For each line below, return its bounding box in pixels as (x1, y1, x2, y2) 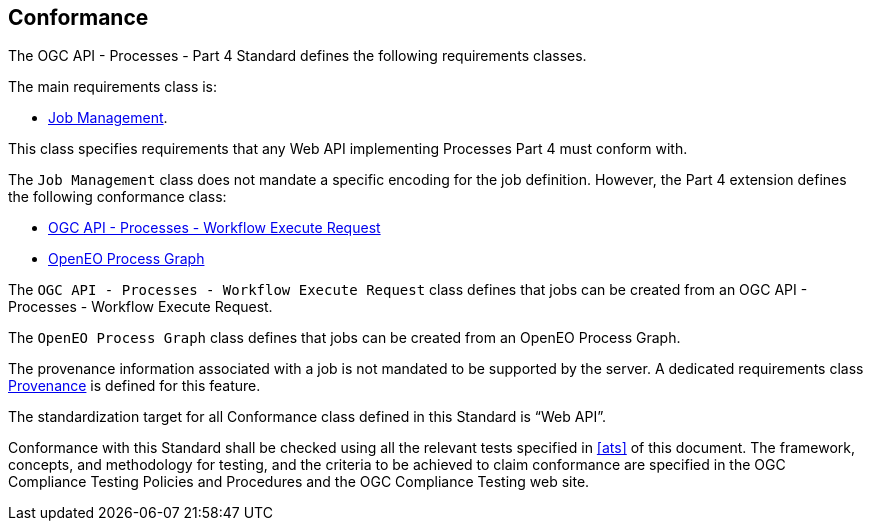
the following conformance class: (8, 188, 227, 206)
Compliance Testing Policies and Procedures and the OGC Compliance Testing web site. (8, 473, 590, 491)
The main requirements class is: (8, 78, 218, 96)
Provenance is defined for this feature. (8, 377, 261, 395)
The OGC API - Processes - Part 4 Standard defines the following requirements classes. (8, 47, 587, 65)
